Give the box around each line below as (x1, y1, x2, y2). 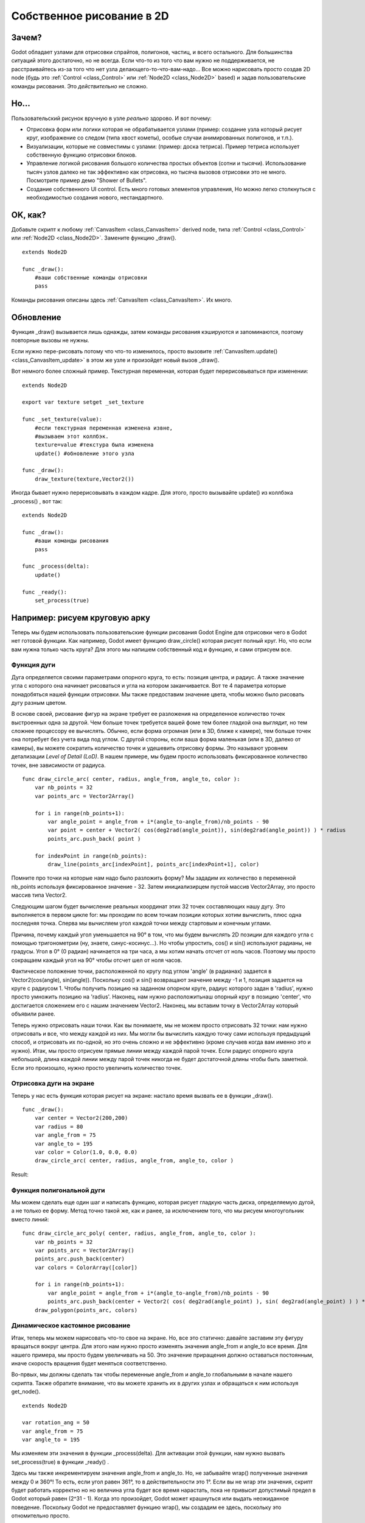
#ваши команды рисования (34, 537, 109, 545)
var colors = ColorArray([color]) (34, 1264, 138, 1271)
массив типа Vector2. (11, 891, 67, 899)
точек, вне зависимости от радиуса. (11, 761, 106, 769)
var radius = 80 (34, 1123, 83, 1130)
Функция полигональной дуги (11, 1186, 105, 1194)
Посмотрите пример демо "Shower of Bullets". (26, 177, 147, 184)
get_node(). (11, 1388, 41, 1395)
